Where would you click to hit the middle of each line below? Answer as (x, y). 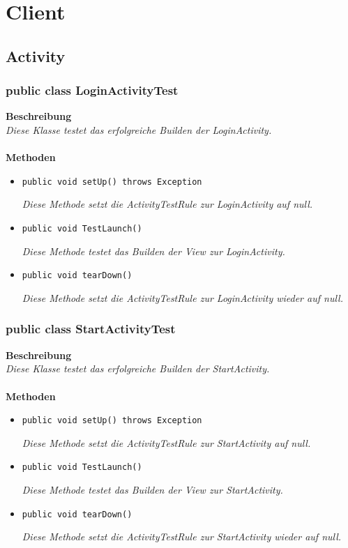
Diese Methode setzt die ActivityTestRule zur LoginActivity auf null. (167, 204)
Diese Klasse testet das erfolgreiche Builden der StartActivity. (138, 368)
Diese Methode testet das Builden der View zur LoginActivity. (153, 251)
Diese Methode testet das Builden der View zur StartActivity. (152, 489)
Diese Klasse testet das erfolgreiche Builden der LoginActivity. (139, 129)
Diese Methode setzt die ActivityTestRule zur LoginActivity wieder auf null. (182, 297)
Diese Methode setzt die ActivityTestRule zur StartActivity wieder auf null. (182, 536)
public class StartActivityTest (91, 329)
